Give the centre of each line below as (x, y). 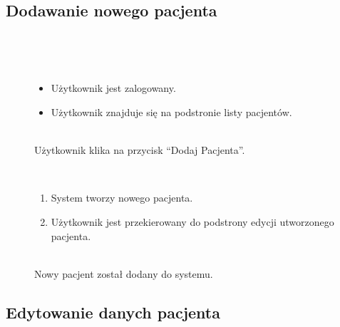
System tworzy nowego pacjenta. (122, 198)
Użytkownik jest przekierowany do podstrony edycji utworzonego (192, 221)
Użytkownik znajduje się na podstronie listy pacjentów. (171, 111)
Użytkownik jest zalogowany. (113, 88)
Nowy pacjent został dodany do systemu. (124, 273)
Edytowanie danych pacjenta (113, 312)
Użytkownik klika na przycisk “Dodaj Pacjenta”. (140, 150)
